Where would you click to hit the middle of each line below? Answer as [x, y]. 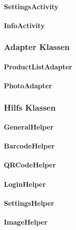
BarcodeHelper [29, 146]
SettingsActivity [31, 6]
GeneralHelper [29, 127]
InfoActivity [24, 25]
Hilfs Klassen [30, 107]
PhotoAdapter [28, 85]
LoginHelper [25, 184]
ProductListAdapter [38, 66]
